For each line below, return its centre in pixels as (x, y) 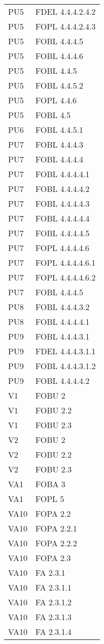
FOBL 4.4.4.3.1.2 (66, 366)
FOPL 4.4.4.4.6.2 (66, 277)
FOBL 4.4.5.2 (59, 85)
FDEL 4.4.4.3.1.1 (66, 351)
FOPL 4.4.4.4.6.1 (66, 262)
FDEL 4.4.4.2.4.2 (66, 11)
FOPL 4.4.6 (56, 100)
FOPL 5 (50, 499)
